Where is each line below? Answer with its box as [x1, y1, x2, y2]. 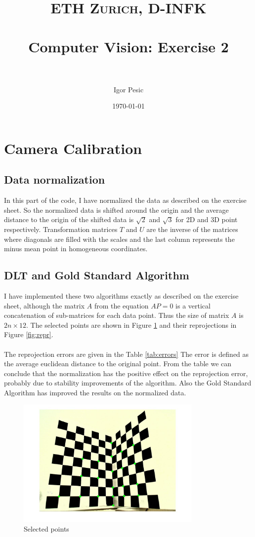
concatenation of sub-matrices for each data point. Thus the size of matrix [4, 310, 229, 320]
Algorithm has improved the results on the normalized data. [4, 387, 186, 397]
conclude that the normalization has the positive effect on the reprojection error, [4, 368, 248, 378]
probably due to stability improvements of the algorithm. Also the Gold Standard [4, 378, 252, 388]
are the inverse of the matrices [146, 224, 238, 234]
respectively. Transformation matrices [4, 224, 118, 234]
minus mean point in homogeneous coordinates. [4, 243, 148, 254]
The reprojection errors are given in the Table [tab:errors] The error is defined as [4, 348, 249, 359]
